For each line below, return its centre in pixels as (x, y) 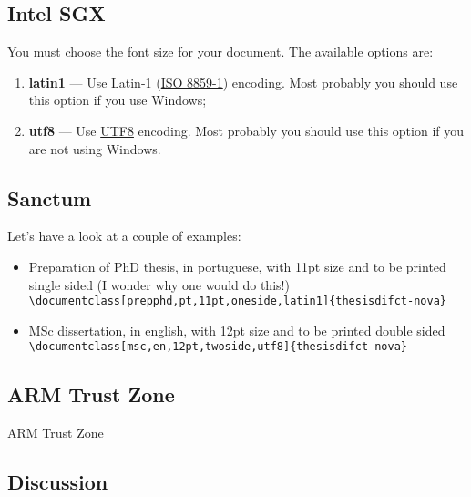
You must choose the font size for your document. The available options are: (220, 52)
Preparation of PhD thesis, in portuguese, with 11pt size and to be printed (237, 266)
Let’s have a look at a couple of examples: (124, 236)
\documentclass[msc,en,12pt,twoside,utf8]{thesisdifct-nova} (218, 347)
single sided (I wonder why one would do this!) (159, 284)
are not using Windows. (95, 148)
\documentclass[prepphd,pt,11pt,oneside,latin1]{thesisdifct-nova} (237, 301)
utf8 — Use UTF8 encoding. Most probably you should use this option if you (246, 130)
